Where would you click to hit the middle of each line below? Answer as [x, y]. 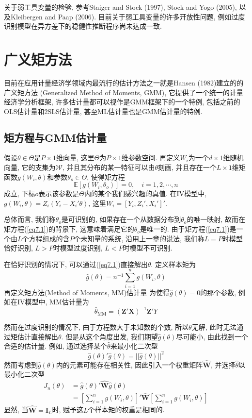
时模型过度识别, [78, 248]
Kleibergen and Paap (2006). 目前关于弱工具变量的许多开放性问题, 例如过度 [128, 16]
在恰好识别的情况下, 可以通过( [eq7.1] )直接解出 [76, 264]
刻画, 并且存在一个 [187, 167]
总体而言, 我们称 [30, 219]
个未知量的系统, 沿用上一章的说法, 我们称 [139, 238]
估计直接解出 [38, 336]
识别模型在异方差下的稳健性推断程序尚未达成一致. [83, 26]
